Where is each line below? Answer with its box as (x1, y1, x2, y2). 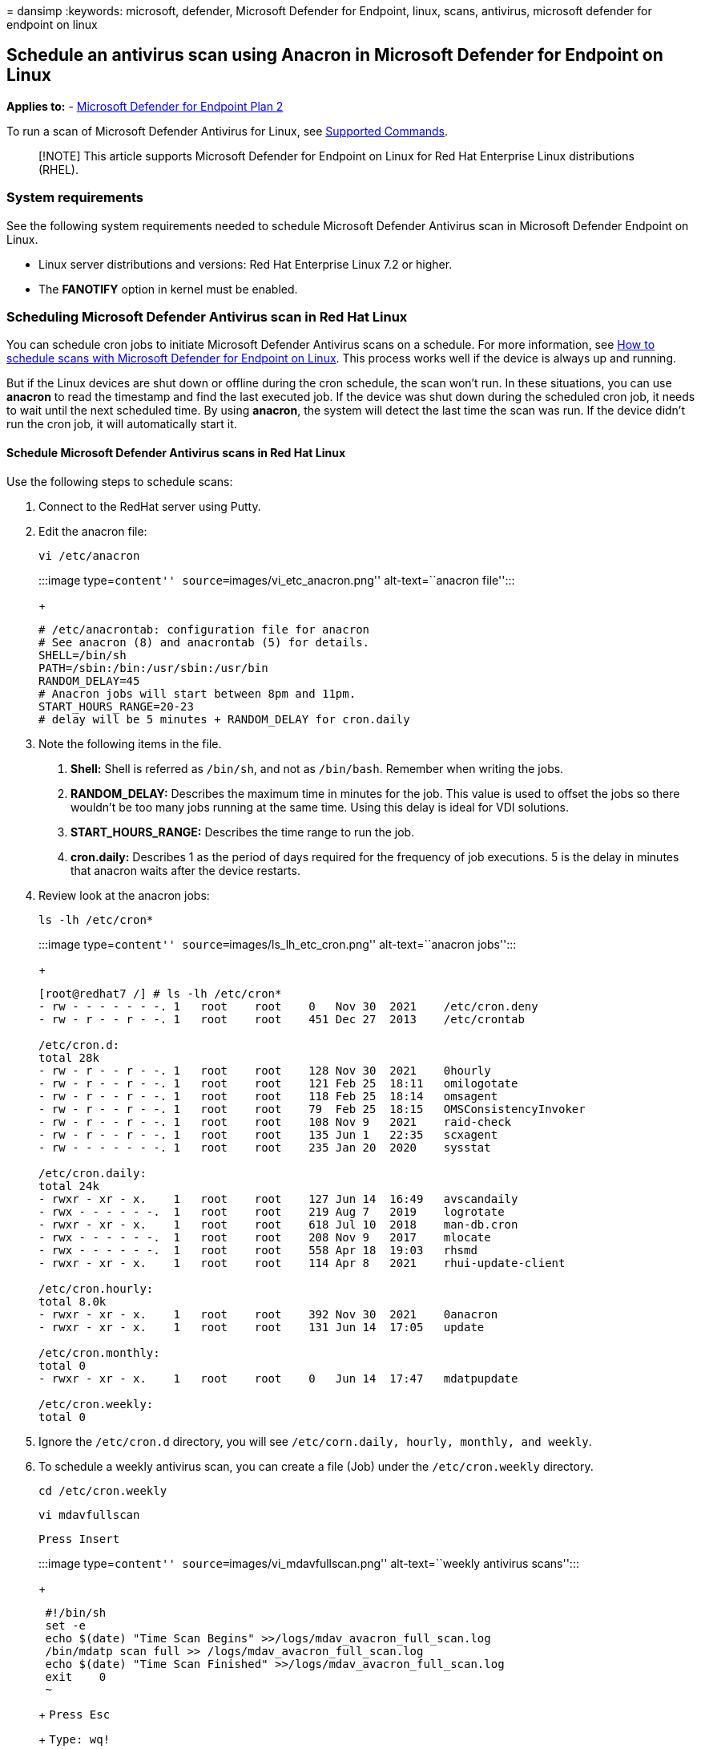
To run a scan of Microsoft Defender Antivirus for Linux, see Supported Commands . (6, 123, 449, 138)
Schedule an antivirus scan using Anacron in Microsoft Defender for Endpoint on (6, 45, 663, 66)
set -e (45, 1618, 87, 1632)
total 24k (38, 1179, 99, 1192)
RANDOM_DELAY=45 (38, 674, 140, 687)
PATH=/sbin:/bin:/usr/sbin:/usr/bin (38, 661, 268, 674)
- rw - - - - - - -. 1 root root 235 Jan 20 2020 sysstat (38, 1140, 491, 1154)
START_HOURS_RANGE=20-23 (38, 699, 194, 713)
